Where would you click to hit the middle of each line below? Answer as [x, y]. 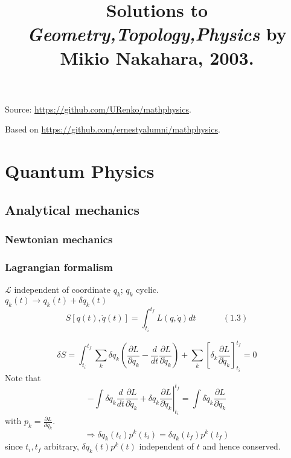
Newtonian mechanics [59, 239]
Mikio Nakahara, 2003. [157, 57]
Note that [23, 377]
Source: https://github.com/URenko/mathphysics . [98, 109]
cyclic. [147, 290]
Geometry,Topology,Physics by [157, 34]
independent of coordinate [62, 290]
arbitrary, [62, 446]
